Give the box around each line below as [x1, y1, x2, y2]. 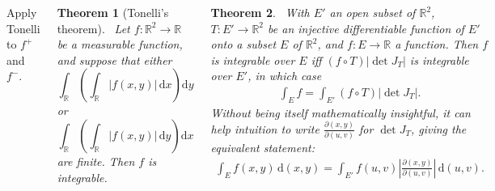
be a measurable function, [57, 36, 183, 53]
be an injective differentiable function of [268, 19, 464, 36]
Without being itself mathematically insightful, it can [210, 104, 471, 121]
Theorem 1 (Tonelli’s [57, 4, 169, 20]
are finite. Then [57, 152, 135, 169]
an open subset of [329, 4, 416, 20]
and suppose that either [57, 51, 172, 68]
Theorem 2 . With [210, 4, 310, 20]
